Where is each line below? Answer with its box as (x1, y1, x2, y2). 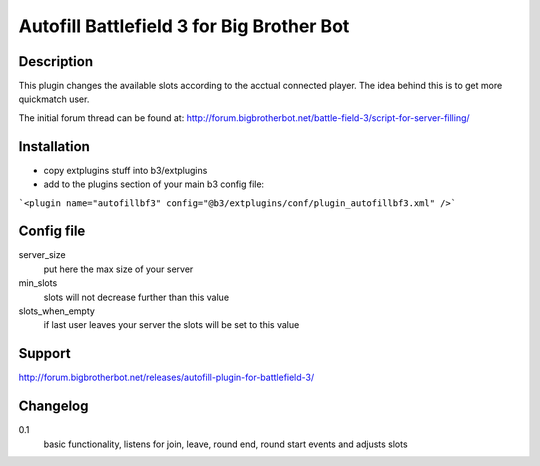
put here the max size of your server (43, 263, 194, 275)
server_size (18, 249, 66, 261)
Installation (18, 138, 90, 155)
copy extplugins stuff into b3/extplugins (43, 164, 208, 176)
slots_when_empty (18, 305, 95, 317)
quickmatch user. (18, 93, 90, 105)
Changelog (18, 398, 89, 415)
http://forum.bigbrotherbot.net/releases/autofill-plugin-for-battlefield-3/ (18, 371, 315, 384)
